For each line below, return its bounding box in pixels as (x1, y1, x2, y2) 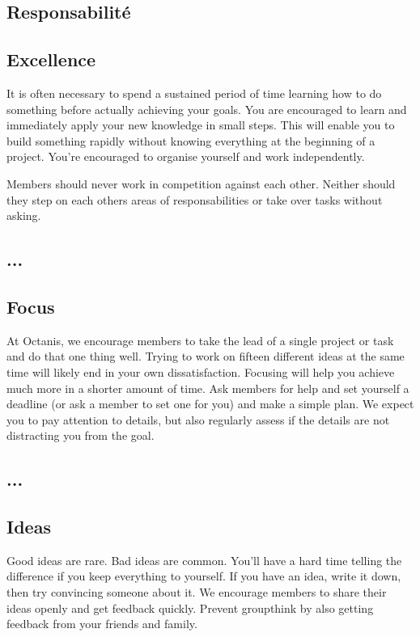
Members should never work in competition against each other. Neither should (6, 175, 396, 192)
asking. (6, 207, 41, 224)
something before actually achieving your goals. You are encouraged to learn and (6, 100, 407, 117)
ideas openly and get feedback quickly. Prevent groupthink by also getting (6, 599, 374, 616)
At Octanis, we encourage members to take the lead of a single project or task (6, 331, 394, 348)
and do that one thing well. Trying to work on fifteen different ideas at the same (6, 348, 405, 365)
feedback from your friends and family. (6, 615, 197, 632)
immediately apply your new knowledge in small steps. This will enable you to (6, 116, 395, 133)
